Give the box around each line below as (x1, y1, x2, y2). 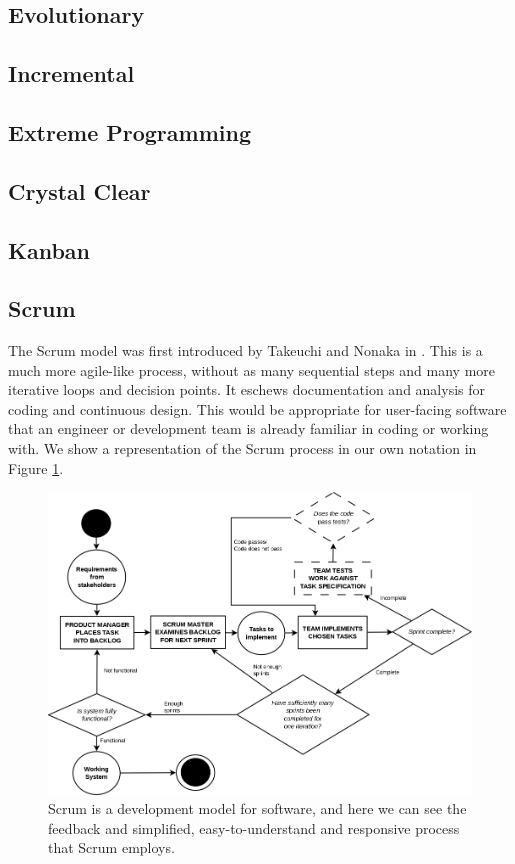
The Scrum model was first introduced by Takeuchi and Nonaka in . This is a (8, 340, 483, 361)
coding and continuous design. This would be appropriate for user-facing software (8, 398, 507, 419)
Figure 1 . (8, 457, 64, 478)
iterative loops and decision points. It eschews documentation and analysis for (8, 379, 486, 400)
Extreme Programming (8, 116, 251, 147)
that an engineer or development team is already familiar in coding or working (8, 418, 489, 439)
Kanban (8, 234, 90, 265)
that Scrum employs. (48, 837, 175, 858)
